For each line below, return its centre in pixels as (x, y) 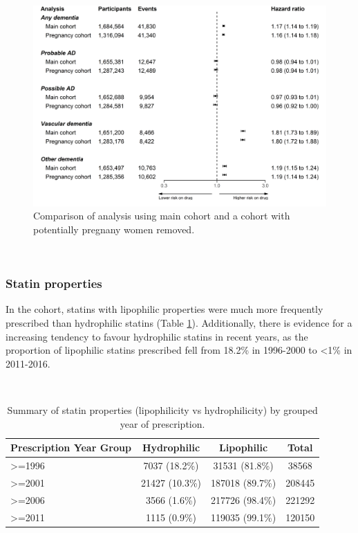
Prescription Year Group (71, 448)
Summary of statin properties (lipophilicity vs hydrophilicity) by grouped (162, 410)
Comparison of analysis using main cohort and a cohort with (162, 216)
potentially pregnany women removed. (114, 229)
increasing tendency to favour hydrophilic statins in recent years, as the (157, 336)
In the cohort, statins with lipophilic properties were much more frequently (164, 309)
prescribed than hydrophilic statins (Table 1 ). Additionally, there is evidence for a (179, 323)
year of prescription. (162, 423)
